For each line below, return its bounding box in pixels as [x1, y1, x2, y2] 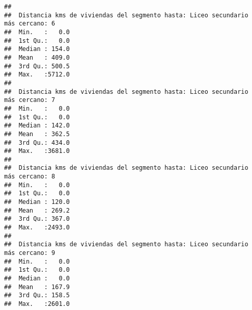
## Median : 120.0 [4, 198, 70, 206]
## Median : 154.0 [4, 45, 70, 53]
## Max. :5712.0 [4, 71, 70, 79]
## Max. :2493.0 [4, 224, 70, 231]
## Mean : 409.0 [4, 54, 70, 61]
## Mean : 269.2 [4, 206, 70, 214]
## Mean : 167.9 [4, 283, 70, 291]
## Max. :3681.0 [4, 147, 70, 155]
